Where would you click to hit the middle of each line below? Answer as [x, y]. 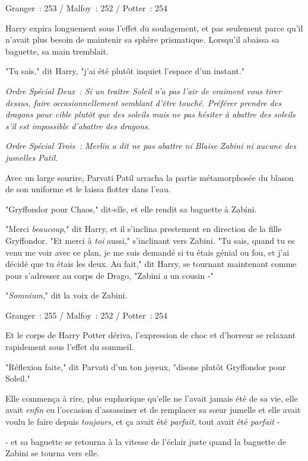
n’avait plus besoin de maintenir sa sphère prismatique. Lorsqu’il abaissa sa [142, 39]
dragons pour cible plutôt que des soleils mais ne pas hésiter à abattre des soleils [150, 114]
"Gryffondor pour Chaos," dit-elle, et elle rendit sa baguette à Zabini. [131, 209]
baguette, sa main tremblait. [57, 51]
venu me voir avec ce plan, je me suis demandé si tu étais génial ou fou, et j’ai [147, 252]
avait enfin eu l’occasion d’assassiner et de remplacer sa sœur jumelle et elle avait [153, 410]
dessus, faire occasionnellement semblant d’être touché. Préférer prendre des [143, 102]
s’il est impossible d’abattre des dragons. [78, 125]
